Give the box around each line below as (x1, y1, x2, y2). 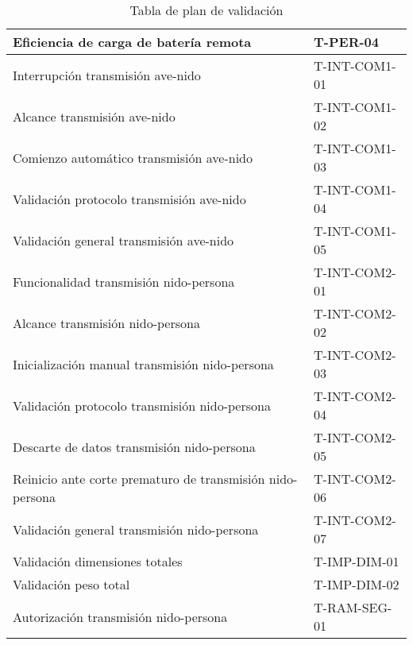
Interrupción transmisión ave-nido (13, 65, 201, 84)
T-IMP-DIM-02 (314, 575, 399, 593)
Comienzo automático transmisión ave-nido (13, 148, 253, 167)
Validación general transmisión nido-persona (13, 519, 259, 539)
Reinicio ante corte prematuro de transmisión (13, 469, 265, 488)
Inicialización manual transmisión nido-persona (13, 354, 274, 373)
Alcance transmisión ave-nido (13, 106, 176, 126)
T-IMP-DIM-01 (314, 552, 399, 570)
